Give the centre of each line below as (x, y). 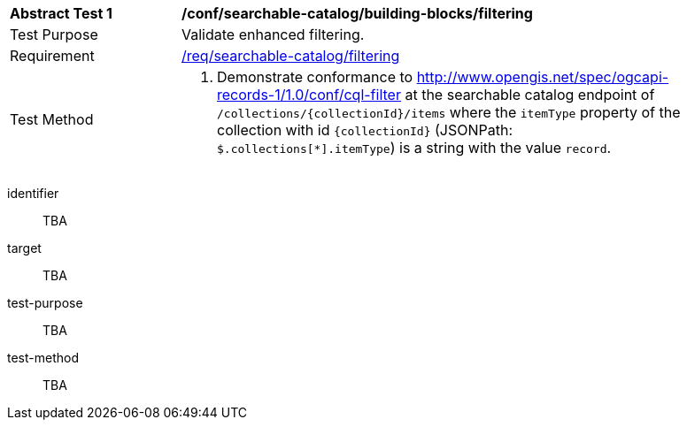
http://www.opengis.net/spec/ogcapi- (543, 77)
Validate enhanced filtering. (273, 34)
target (24, 248)
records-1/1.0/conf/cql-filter (309, 95)
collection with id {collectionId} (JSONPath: (365, 130)
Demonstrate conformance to (315, 77)
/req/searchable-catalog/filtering (291, 56)
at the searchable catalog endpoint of (530, 95)
